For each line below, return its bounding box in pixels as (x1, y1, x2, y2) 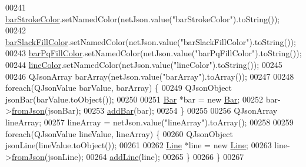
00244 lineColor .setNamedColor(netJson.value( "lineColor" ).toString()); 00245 (5, 58, 282, 70)
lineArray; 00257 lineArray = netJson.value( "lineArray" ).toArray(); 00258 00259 (5, 115, 294, 128)
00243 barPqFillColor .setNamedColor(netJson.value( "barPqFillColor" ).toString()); (5, 47, 302, 59)
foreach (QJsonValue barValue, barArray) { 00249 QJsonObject (5, 81, 232, 94)
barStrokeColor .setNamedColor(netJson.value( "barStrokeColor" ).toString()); (5, 12, 280, 25)
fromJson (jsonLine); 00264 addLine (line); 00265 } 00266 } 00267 (11, 150, 244, 162)
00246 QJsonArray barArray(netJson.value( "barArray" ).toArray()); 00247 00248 (5, 70, 294, 82)
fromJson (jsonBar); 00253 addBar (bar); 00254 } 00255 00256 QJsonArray (11, 104, 278, 117)
